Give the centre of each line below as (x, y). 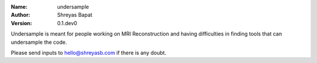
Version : (21, 23)
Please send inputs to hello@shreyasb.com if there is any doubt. (89, 52)
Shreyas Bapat (75, 15)
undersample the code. (39, 42)
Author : (21, 15)
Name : (19, 7)
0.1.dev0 (67, 23)
